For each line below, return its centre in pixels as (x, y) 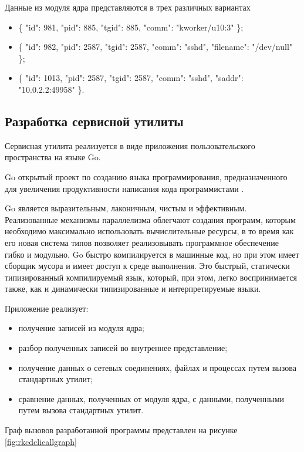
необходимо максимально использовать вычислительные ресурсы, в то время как (149, 231)
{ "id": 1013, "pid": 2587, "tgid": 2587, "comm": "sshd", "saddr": (131, 78)
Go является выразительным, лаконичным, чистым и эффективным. (126, 208)
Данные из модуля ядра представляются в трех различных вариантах (128, 7)
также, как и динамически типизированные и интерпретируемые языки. (133, 289)
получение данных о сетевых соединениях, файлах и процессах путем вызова (157, 367)
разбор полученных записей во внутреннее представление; (123, 348)
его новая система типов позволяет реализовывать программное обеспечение (142, 242)
